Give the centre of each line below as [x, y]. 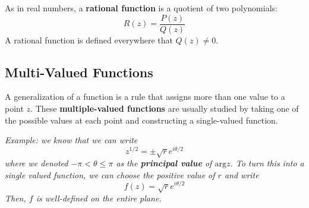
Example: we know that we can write [71, 140]
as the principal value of [164, 163]
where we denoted [37, 163]
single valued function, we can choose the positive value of [110, 174]
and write [242, 174]
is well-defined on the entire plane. [99, 198]
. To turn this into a [267, 163]
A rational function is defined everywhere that [89, 40]
